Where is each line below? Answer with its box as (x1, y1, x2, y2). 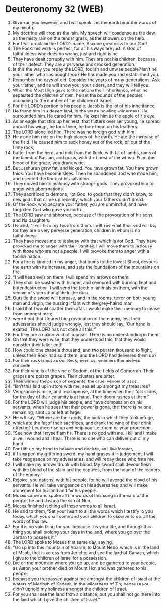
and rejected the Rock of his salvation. (12, 175, 90, 181)
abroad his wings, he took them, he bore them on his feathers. (12, 123, 139, 129)
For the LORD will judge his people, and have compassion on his (12, 399, 142, 405)
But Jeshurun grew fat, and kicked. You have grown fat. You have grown (12, 165, 159, 171)
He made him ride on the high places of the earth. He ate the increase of (12, 134, 159, 140)
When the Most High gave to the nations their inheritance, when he (12, 87, 148, 93)
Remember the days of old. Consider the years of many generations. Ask (12, 77, 160, 83)
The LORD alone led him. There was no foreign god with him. (12, 129, 136, 135)
